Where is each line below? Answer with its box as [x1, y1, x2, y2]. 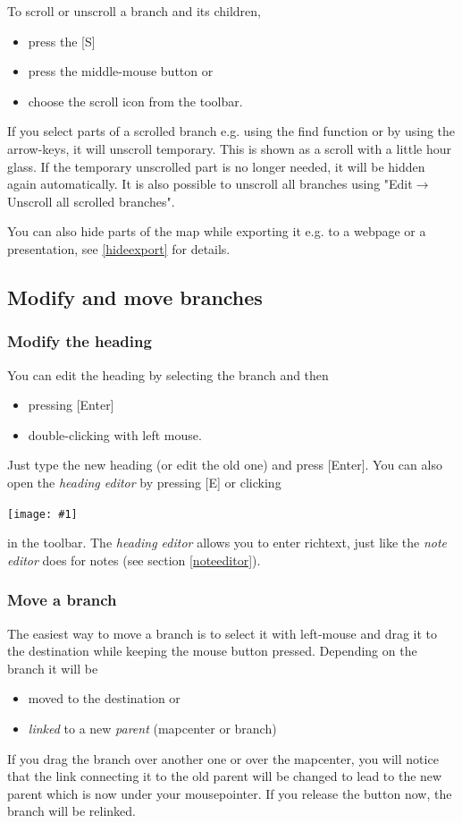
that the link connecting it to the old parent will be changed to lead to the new [7, 767, 442, 785]
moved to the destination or [28, 689, 181, 708]
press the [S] [28, 31, 96, 50]
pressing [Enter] [28, 395, 114, 414]
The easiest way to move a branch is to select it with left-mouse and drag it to [7, 624, 438, 642]
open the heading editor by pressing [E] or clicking [7, 472, 281, 491]
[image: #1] [7, 507, 78, 521]
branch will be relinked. [7, 802, 136, 820]
